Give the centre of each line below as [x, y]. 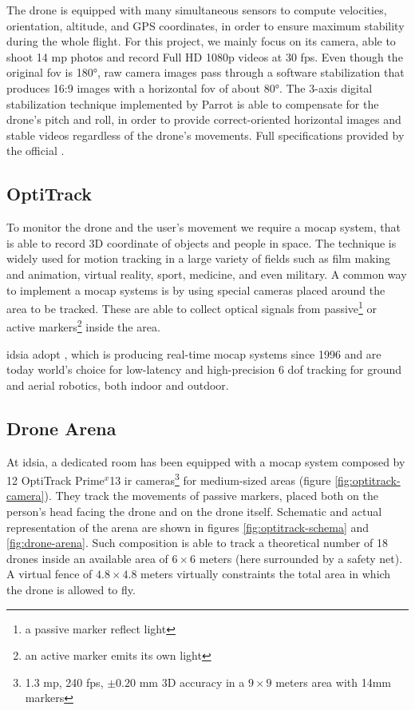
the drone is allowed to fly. [71, 589]
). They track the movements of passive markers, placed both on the [211, 496]
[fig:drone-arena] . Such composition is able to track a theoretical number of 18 [197, 543]
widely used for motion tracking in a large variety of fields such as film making [199, 258]
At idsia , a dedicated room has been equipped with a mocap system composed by [206, 461]
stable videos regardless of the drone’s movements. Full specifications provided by [206, 135]
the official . [36, 151]
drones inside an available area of [87, 558]
